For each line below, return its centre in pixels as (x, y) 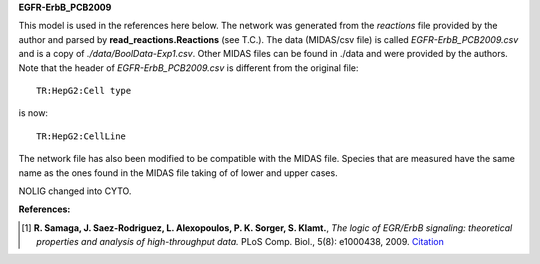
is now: (33, 113)
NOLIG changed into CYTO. (75, 191)
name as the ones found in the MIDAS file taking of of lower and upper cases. (178, 172)
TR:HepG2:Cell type (84, 90)
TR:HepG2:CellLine (81, 136)
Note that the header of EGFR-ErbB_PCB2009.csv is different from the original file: (188, 67)
